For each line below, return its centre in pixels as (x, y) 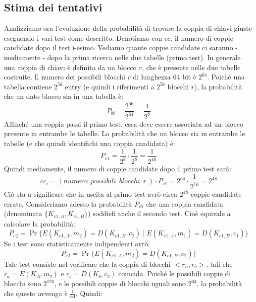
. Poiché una (226, 77)
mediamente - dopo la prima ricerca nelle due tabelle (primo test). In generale (122, 57)
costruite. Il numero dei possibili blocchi (65, 77)
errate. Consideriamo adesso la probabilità (68, 203)
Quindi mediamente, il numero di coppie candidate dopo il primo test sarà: (118, 169)
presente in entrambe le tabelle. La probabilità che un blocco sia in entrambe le (125, 133)
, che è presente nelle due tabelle (191, 67)
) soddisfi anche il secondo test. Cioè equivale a (159, 213)
